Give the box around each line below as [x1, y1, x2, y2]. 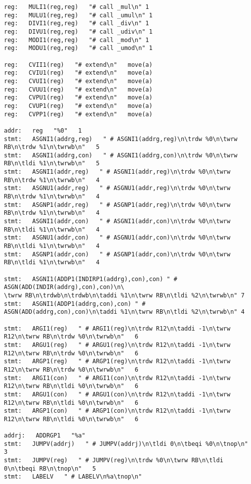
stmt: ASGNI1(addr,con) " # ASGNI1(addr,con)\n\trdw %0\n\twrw [4, 218, 231, 225]
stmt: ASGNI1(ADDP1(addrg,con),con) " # [4, 300, 146, 307]
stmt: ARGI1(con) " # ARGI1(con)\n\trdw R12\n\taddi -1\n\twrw [4, 374, 231, 382]
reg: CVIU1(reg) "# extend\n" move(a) [4, 69, 153, 77]
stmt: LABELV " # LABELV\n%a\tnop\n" [4, 473, 142, 481]
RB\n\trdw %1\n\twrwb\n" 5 [4, 144, 100, 151]
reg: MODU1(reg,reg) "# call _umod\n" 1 [4, 45, 153, 52]
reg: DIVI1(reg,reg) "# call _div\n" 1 [4, 20, 149, 27]
